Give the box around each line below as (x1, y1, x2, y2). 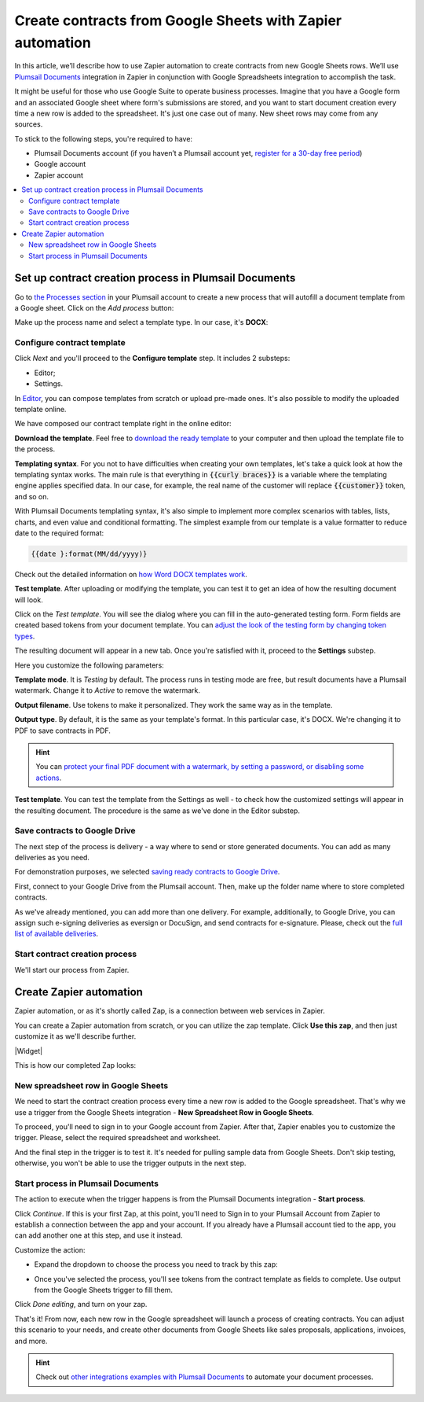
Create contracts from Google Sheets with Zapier (14, 12, 342, 29)
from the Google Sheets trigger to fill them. (34, 1285, 173, 1294)
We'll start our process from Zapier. (14, 965, 130, 974)
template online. (14, 404, 67, 414)
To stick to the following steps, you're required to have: (14, 134, 192, 143)
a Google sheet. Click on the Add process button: (14, 303, 174, 312)
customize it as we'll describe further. (14, 1032, 137, 1041)
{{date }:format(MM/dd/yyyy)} (31, 549, 148, 558)
